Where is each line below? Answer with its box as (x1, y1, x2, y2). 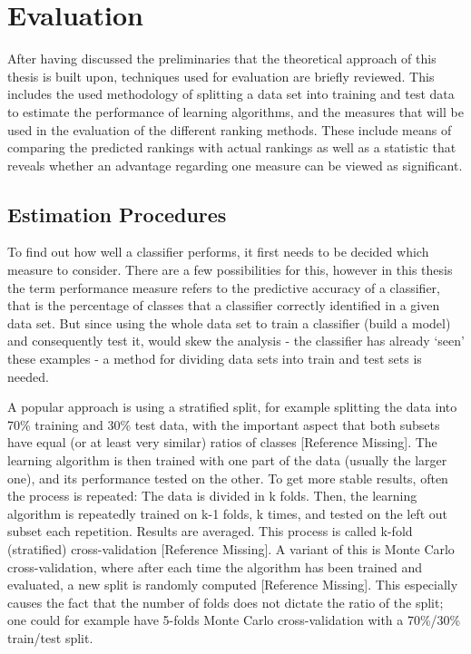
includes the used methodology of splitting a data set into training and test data (7, 84, 455, 103)
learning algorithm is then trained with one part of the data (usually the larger (7, 451, 447, 470)
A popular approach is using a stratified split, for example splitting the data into (7, 397, 457, 416)
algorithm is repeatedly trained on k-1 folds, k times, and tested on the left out (7, 503, 447, 522)
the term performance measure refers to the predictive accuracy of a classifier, (7, 278, 440, 297)
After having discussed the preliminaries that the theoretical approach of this (7, 49, 437, 68)
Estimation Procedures (7, 200, 227, 228)
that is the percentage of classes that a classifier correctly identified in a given (7, 296, 440, 315)
